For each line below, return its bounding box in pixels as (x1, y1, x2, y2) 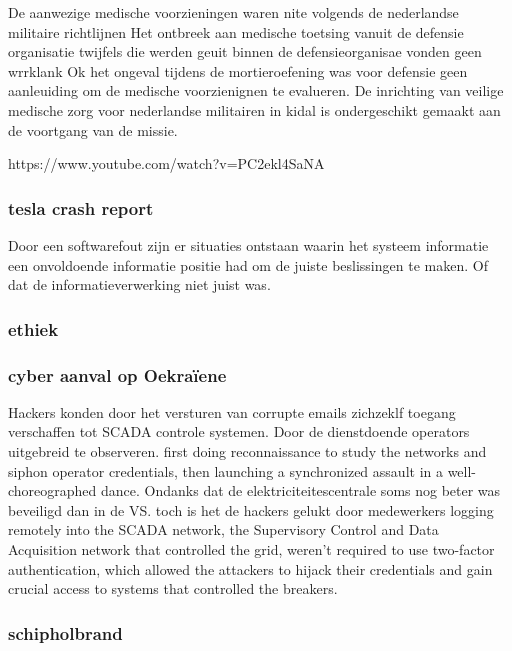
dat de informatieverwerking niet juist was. (8, 274, 271, 295)
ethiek (8, 316, 59, 341)
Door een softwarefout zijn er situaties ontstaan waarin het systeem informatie (8, 234, 489, 255)
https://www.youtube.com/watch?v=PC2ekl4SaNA (8, 153, 325, 174)
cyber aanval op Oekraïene (8, 362, 227, 387)
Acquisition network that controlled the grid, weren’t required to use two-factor (8, 538, 495, 559)
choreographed (8, 480, 97, 501)
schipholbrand (8, 620, 123, 645)
